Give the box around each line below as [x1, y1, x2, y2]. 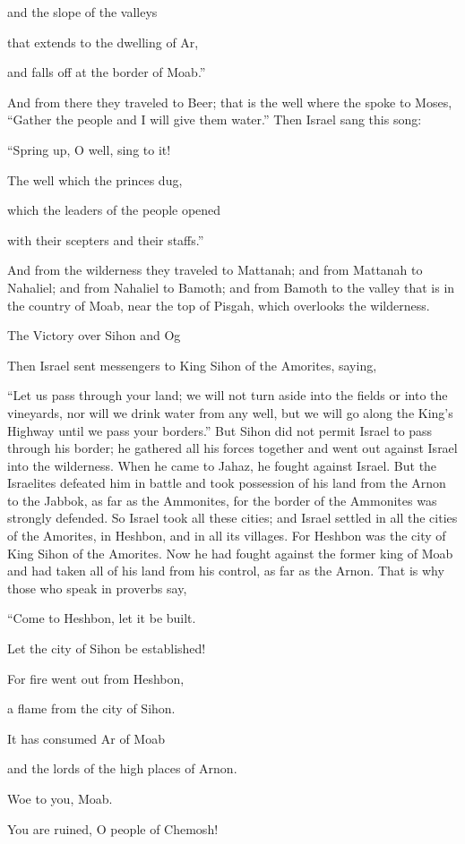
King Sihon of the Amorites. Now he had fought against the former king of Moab [7, 543, 453, 562]
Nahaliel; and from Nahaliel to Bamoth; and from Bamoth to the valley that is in [7, 277, 455, 296]
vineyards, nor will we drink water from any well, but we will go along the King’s [7, 403, 453, 422]
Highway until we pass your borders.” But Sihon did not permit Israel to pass [7, 421, 433, 439]
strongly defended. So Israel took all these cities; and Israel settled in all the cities [7, 508, 458, 527]
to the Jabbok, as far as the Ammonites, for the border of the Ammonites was [7, 490, 437, 509]
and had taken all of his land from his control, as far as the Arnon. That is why [7, 561, 444, 580]
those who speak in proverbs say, [7, 578, 187, 597]
